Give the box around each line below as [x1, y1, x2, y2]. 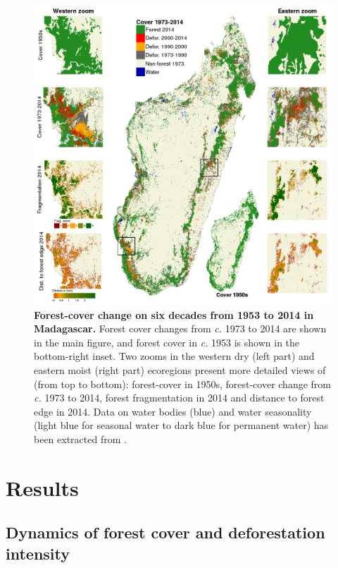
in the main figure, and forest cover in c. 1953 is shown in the [34, 334, 300, 349]
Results [6, 473, 79, 502]
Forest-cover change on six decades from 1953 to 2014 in [34, 307, 314, 322]
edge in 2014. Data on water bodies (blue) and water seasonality [34, 404, 312, 418]
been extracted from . [34, 431, 127, 446]
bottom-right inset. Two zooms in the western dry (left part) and [34, 349, 315, 363]
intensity [6, 542, 70, 564]
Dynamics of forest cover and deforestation [6, 521, 325, 543]
